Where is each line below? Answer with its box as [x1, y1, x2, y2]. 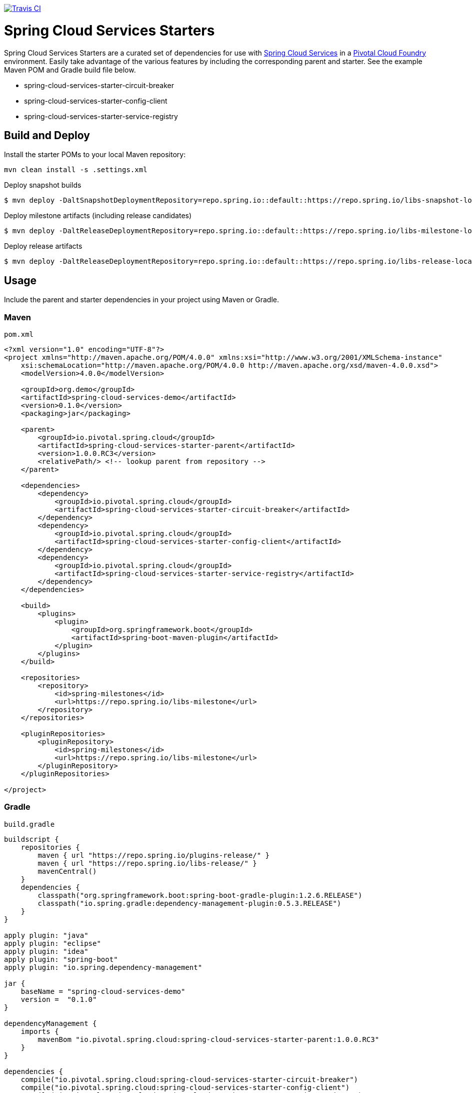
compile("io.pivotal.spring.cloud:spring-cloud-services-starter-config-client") [20, 1083, 350, 1091]
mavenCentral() [37, 867, 97, 875]
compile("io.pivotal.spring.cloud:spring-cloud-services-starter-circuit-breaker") [20, 1075, 358, 1083]
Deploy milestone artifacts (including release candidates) [4, 211, 192, 220]
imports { [20, 1027, 59, 1035]
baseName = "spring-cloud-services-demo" [20, 987, 185, 995]
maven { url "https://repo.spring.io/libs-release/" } [37, 859, 257, 867]
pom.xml [4, 330, 34, 338]
